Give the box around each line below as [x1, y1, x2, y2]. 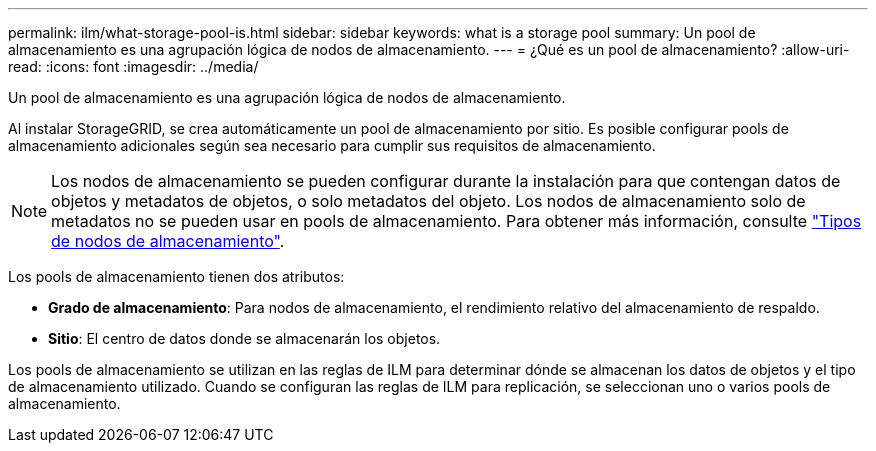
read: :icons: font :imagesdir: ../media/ [8, 58, 259, 75]
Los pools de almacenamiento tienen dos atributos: [8, 268, 345, 285]
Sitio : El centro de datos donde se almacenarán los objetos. [48, 330, 441, 347]
